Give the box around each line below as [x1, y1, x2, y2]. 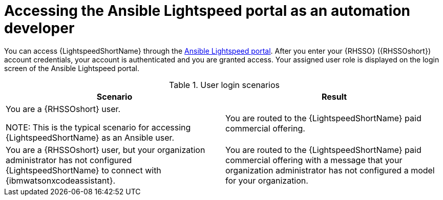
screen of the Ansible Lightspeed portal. [4, 63, 140, 73]
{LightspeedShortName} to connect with [6, 165, 161, 175]
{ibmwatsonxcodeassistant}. [6, 175, 116, 186]
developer [4, 19, 75, 37]
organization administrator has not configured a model [225, 165, 435, 175]
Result [321, 91, 347, 102]
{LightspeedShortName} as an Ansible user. [6, 132, 175, 143]
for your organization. [225, 175, 308, 186]
